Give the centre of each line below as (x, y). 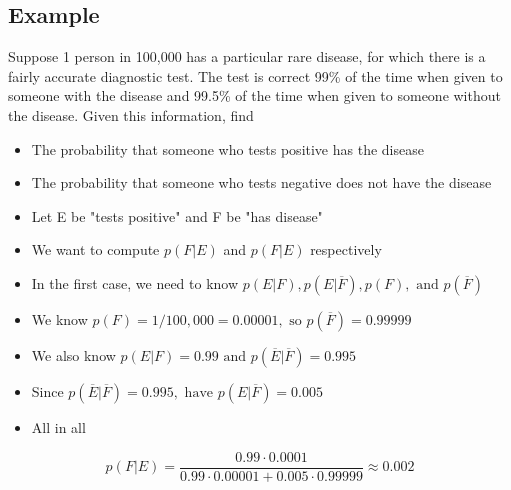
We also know (73, 354)
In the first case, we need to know (135, 282)
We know (59, 318)
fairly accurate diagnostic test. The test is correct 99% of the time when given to (255, 75)
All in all (58, 426)
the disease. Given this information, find (131, 114)
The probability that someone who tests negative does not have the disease (261, 182)
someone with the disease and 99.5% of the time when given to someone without (254, 95)
